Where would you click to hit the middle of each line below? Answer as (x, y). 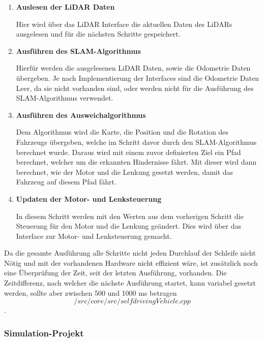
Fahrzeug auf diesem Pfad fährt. (66, 182)
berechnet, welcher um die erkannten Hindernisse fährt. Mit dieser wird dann (136, 162)
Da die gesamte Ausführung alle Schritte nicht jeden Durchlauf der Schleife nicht (130, 253)
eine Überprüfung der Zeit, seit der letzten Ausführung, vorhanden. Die (115, 273)
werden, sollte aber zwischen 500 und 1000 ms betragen (91, 292)
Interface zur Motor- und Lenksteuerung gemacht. (94, 236)
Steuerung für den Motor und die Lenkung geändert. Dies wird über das (129, 226)
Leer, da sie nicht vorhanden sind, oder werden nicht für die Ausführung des (135, 88)
